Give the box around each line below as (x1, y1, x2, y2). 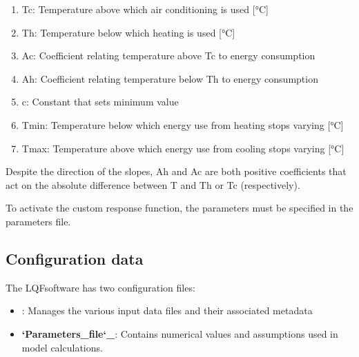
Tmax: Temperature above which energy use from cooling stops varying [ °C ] (21, 141, 345, 155)
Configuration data (6, 247, 144, 269)
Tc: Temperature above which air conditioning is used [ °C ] (21, 2, 269, 16)
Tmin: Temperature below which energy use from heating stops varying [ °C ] (21, 117, 344, 132)
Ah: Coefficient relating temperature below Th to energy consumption (21, 71, 318, 85)
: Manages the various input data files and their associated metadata (21, 303, 313, 318)
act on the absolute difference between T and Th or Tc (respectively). (6, 177, 300, 192)
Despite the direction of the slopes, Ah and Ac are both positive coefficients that (6, 164, 347, 178)
